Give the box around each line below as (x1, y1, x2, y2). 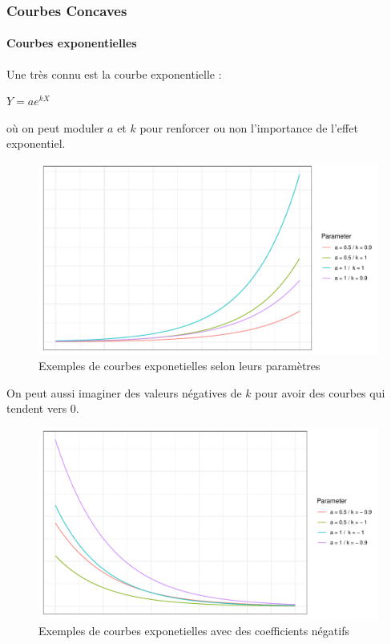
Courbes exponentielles (6, 35, 137, 51)
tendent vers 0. (6, 400, 79, 417)
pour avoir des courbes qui (255, 384, 385, 401)
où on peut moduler (6, 119, 104, 136)
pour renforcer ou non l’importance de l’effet (139, 119, 358, 136)
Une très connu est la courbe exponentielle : (6, 65, 222, 82)
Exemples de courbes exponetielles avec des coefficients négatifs (38, 622, 349, 638)
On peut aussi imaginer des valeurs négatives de (6, 384, 242, 401)
